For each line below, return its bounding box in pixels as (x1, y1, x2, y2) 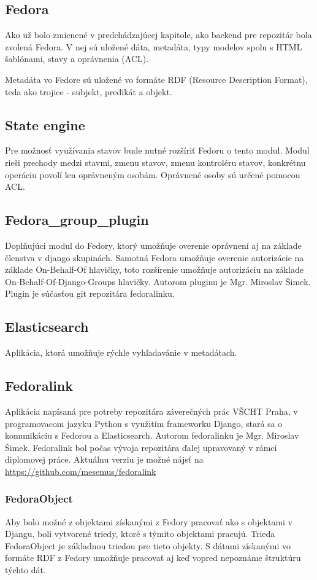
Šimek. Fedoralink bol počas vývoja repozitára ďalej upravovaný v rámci (5, 441, 277, 453)
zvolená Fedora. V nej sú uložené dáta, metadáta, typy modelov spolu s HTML (5, 40, 302, 53)
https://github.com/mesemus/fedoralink (5, 464, 156, 477)
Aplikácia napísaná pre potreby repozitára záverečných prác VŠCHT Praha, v (5, 404, 298, 417)
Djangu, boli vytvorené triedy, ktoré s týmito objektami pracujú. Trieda (5, 527, 275, 540)
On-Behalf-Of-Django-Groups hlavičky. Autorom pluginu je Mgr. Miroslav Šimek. (5, 275, 311, 288)
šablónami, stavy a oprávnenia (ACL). (5, 52, 149, 65)
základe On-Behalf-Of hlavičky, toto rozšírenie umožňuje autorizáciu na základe (5, 263, 304, 276)
